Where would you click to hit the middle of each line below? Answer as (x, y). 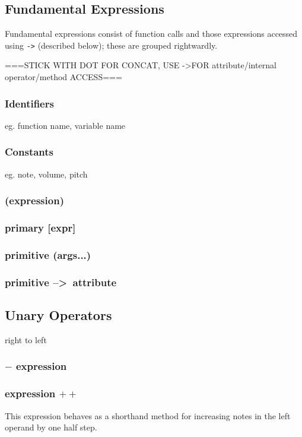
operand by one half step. (51, 427)
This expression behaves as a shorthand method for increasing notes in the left (148, 415)
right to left (26, 339)
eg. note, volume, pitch (46, 174)
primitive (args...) (48, 254)
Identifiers (29, 103)
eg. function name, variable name (65, 125)
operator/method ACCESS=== (63, 77)
